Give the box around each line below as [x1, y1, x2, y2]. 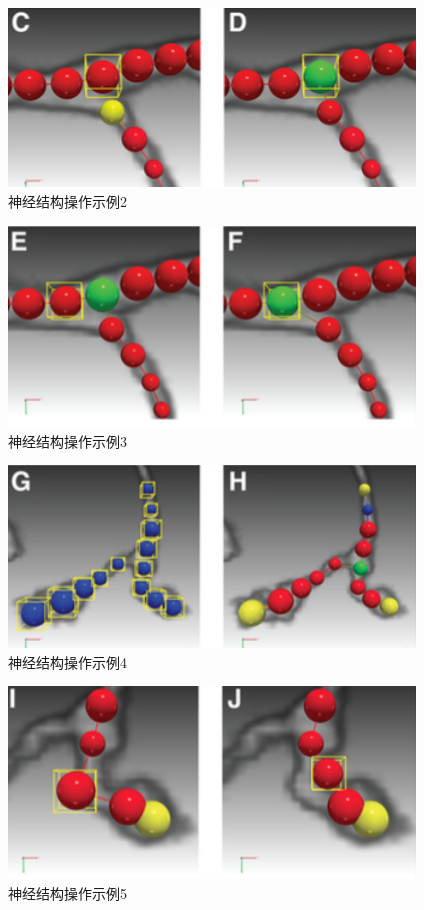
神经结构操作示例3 [8, 430, 127, 451]
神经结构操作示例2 [8, 191, 127, 211]
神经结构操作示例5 [8, 882, 127, 903]
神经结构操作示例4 [8, 651, 127, 672]
